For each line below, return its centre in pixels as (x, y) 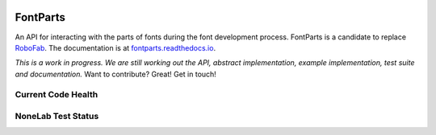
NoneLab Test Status (57, 117)
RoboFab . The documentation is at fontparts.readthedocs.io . (115, 47)
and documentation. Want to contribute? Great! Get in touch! (116, 74)
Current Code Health (57, 95)
